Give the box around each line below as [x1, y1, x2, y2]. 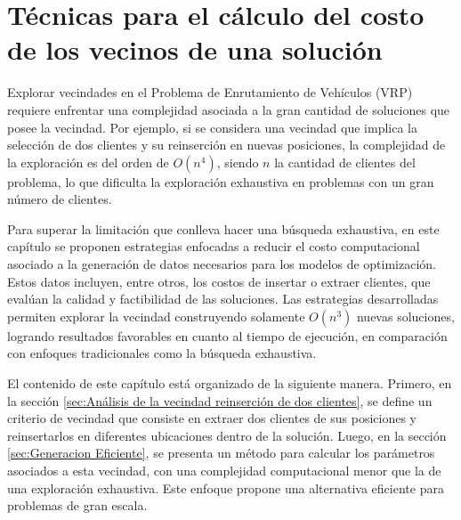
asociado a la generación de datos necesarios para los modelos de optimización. [7, 255, 436, 273]
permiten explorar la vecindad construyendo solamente [7, 306, 305, 325]
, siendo [216, 152, 259, 171]
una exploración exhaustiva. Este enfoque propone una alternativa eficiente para [7, 478, 444, 497]
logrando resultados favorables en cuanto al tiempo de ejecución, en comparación [7, 326, 448, 345]
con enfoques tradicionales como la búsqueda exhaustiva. [7, 344, 317, 362]
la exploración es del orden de [7, 152, 169, 171]
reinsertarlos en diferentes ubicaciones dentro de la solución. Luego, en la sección [7, 426, 447, 444]
